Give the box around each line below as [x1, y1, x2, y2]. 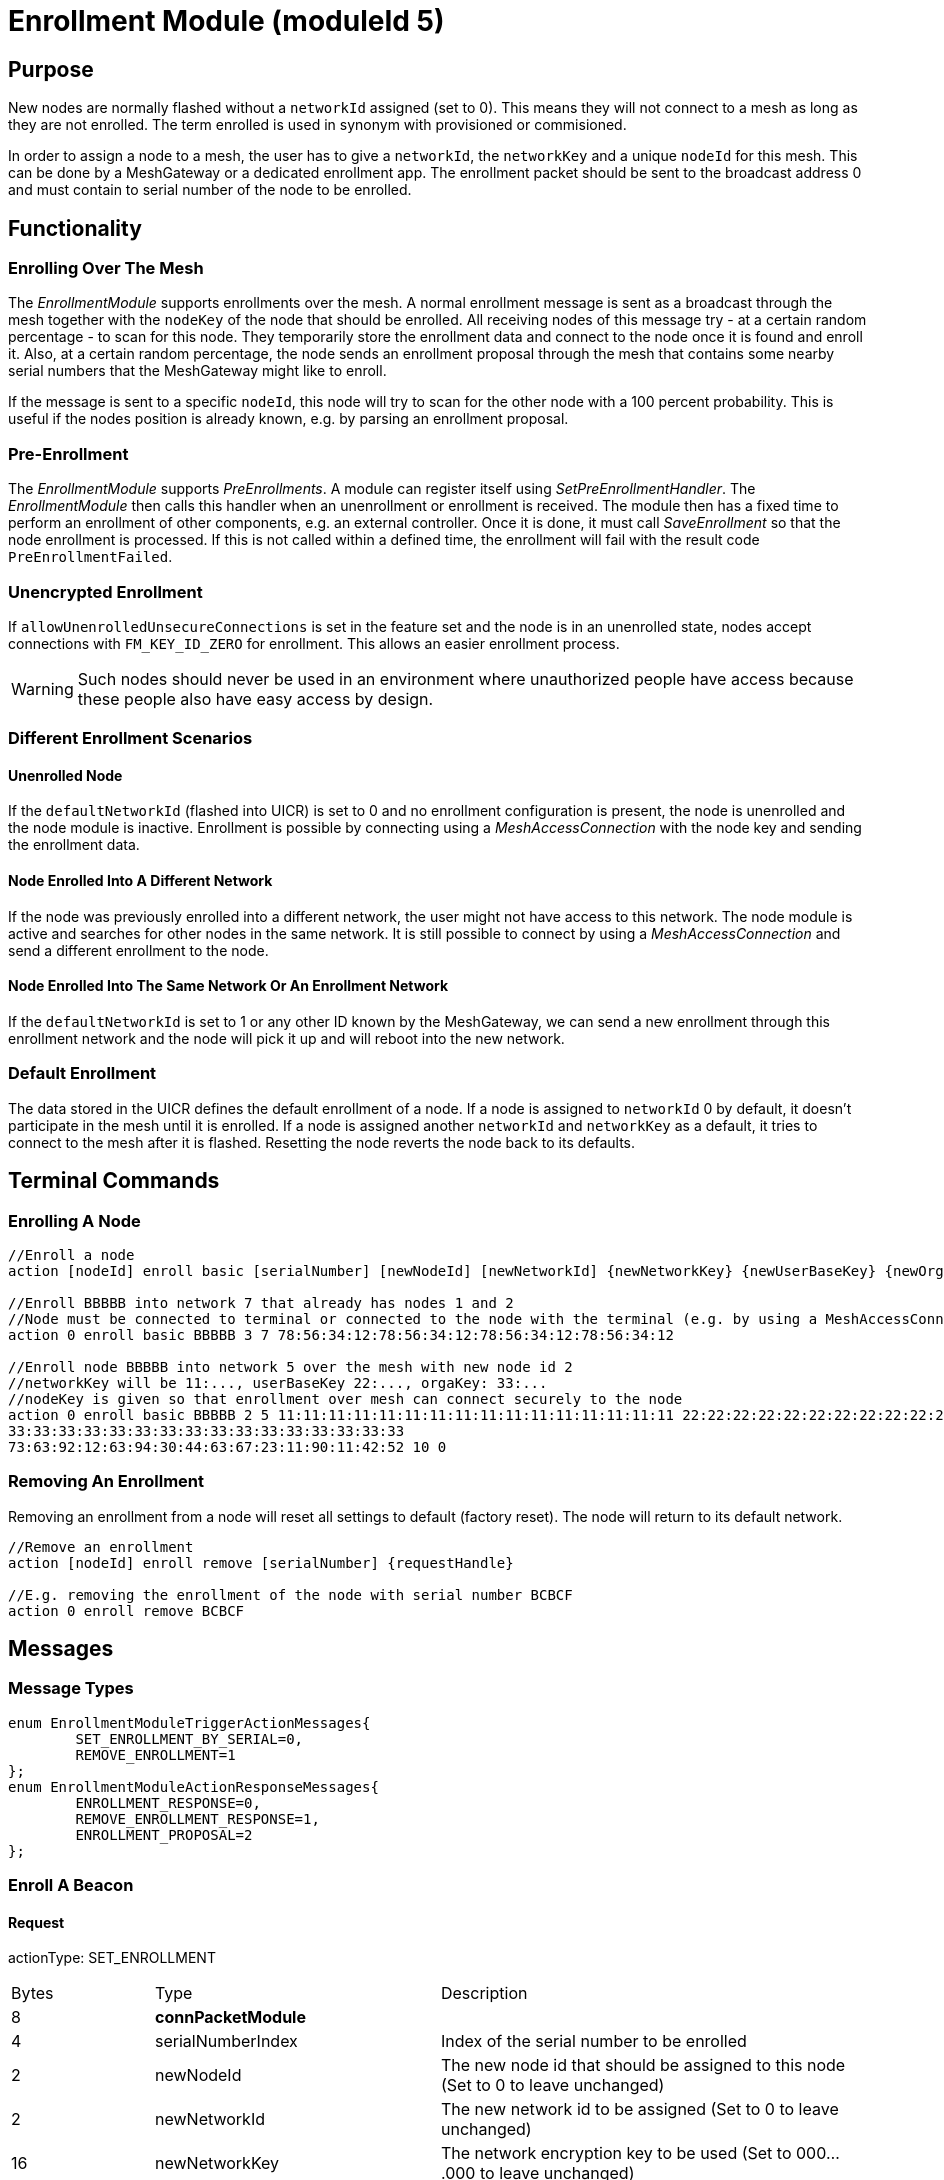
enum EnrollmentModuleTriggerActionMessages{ [8, 1714, 371, 1731]
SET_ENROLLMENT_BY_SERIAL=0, [75, 1730, 304, 1747]
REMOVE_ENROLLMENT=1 [75, 1746, 236, 1763]
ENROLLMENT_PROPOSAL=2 [75, 1826, 253, 1843]
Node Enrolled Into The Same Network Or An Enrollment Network [8, 977, 449, 995]
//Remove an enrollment [8, 1538, 194, 1555]
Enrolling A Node [8, 1210, 141, 1231]
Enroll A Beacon [8, 1875, 134, 1896]
